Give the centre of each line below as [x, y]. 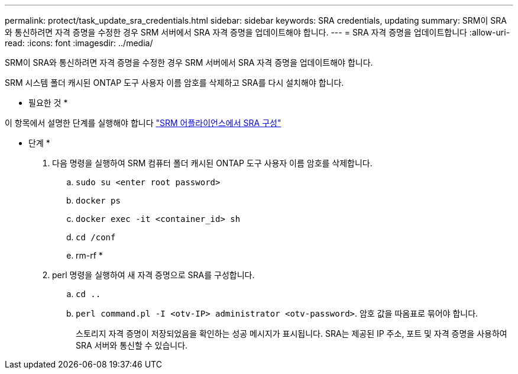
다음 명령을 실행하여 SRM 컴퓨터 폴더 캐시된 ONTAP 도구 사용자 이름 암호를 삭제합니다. [212, 163]
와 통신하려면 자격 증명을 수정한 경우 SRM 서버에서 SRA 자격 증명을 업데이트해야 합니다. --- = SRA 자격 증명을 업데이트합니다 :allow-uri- [258, 32]
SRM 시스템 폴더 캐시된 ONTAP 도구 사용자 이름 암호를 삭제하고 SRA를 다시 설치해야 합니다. [174, 83]
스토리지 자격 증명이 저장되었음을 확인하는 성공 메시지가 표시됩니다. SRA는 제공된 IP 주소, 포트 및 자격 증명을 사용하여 [292, 333]
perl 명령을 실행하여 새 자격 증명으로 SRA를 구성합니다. [153, 275]
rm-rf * [89, 255]
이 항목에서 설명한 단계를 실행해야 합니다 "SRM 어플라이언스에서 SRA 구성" [143, 123]
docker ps [98, 201]
